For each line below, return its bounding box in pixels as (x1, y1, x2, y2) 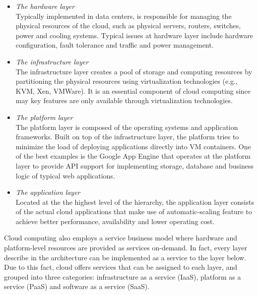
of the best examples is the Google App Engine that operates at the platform (15, 151, 251, 161)
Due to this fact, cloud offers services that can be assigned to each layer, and (4, 262, 238, 272)
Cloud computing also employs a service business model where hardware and (4, 233, 237, 243)
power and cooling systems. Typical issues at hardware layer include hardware (15, 30, 254, 40)
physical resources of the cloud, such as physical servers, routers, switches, (15, 20, 241, 31)
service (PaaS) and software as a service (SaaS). (4, 281, 150, 292)
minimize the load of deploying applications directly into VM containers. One (15, 141, 251, 151)
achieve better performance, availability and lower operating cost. (15, 216, 215, 226)
